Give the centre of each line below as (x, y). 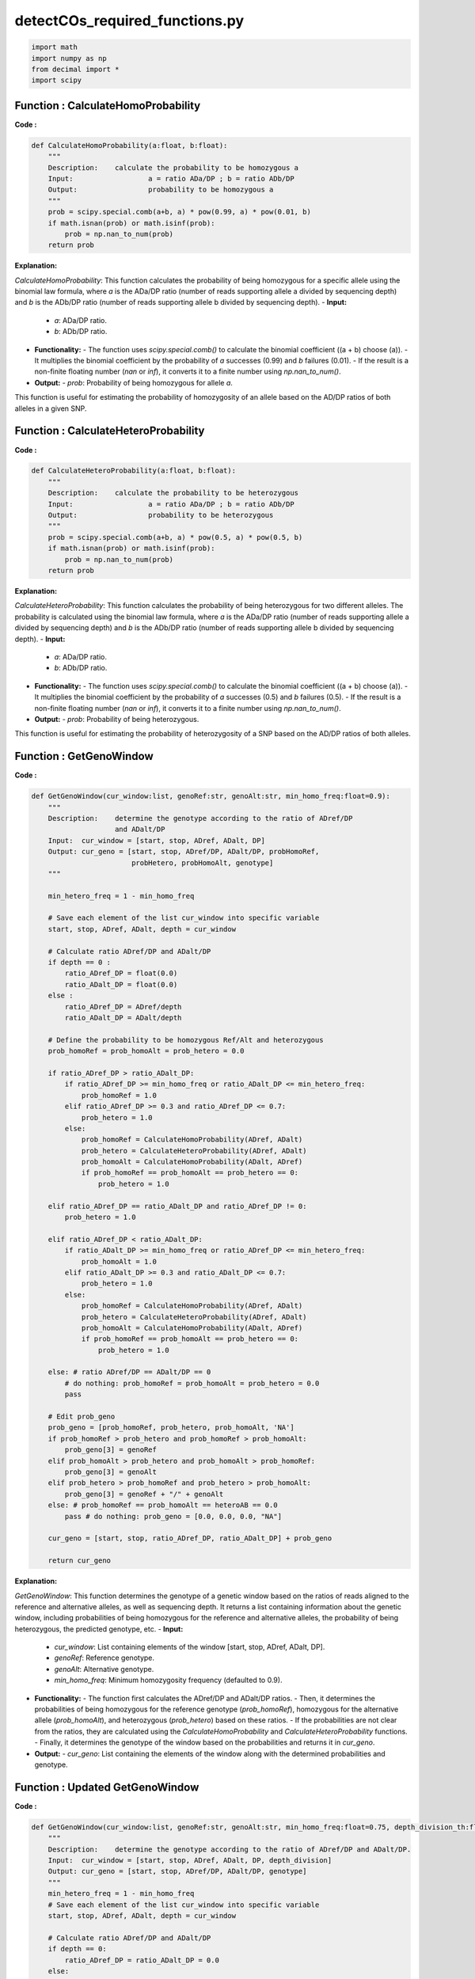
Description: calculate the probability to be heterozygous (173, 493)
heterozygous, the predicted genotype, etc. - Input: (99, 1629)
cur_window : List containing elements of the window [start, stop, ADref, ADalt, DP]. (190, 1647)
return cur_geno (79, 1561)
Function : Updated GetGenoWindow (107, 1787)
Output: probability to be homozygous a (161, 190)
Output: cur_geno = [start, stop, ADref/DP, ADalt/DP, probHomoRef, (184, 852)
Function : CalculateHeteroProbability (110, 431)
